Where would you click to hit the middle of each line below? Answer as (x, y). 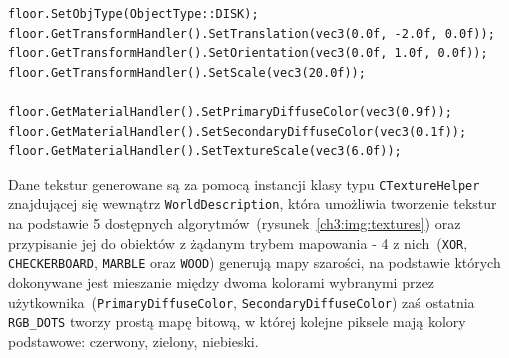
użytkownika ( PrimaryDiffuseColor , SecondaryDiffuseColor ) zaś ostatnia (241, 301)
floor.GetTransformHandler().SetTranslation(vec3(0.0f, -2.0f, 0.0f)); (251, 33)
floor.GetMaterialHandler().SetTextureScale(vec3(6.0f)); (205, 151)
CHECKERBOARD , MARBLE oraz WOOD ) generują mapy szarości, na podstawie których (254, 262)
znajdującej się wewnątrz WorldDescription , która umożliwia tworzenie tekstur (252, 203)
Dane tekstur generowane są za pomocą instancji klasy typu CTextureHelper (244, 183)
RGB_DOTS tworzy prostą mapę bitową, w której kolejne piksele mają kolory (237, 321)
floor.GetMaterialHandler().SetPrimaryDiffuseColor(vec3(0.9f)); (230, 111)
